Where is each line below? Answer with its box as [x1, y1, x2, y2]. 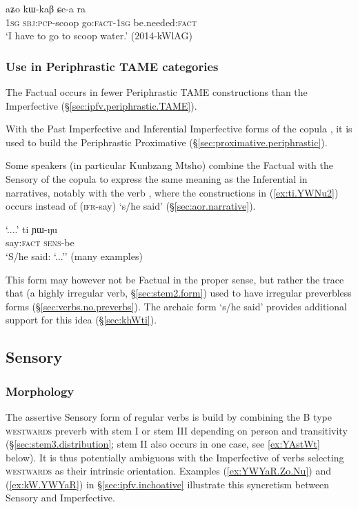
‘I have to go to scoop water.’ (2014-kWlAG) [6, 28, 192, 43]
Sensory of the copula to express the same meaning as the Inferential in [6, 171, 308, 186]
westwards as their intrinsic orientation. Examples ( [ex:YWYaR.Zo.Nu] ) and [6, 463, 331, 478]
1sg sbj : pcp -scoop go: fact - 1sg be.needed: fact [6, 14, 197, 29]
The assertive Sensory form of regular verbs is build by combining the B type [6, 409, 332, 423]
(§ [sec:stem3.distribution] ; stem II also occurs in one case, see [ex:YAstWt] [6, 437, 320, 451]
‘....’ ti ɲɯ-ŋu [6, 221, 58, 236]
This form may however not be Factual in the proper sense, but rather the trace [6, 272, 344, 286]
